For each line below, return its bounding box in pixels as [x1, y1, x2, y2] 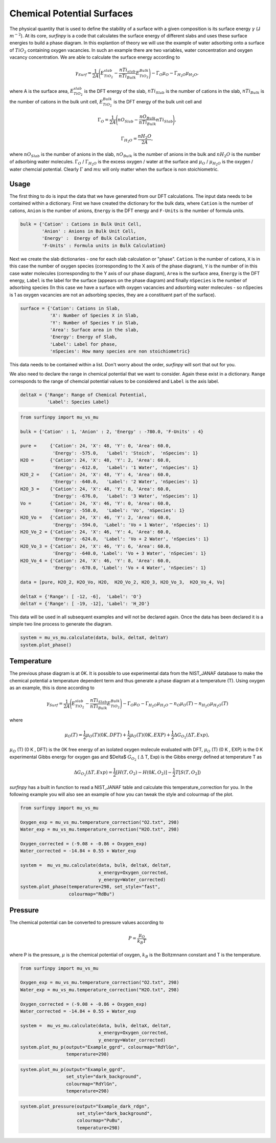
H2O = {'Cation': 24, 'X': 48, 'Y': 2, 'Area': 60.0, [20, 458, 171, 463]
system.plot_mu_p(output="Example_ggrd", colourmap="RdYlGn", [20, 1044, 179, 1050]
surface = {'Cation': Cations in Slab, [20, 305, 120, 311]
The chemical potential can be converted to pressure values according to [9, 920, 164, 926]
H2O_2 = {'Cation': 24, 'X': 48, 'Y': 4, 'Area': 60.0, [20, 471, 171, 477]
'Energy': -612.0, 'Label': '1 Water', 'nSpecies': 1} [52, 464, 198, 470]
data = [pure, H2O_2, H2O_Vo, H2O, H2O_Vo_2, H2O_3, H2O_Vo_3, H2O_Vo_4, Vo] [20, 579, 225, 585]
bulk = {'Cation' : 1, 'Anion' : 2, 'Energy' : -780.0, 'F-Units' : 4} [20, 428, 204, 434]
